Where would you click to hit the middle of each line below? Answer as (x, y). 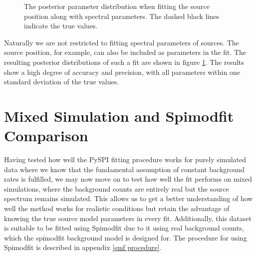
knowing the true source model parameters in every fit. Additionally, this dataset (128, 218)
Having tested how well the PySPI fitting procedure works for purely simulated (125, 159)
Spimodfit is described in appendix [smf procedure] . (83, 247)
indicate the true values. (61, 26)
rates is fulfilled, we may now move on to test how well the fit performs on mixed (128, 179)
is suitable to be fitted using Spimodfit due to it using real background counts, (124, 228)
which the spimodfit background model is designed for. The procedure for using (126, 237)
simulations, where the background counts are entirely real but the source (117, 188)
